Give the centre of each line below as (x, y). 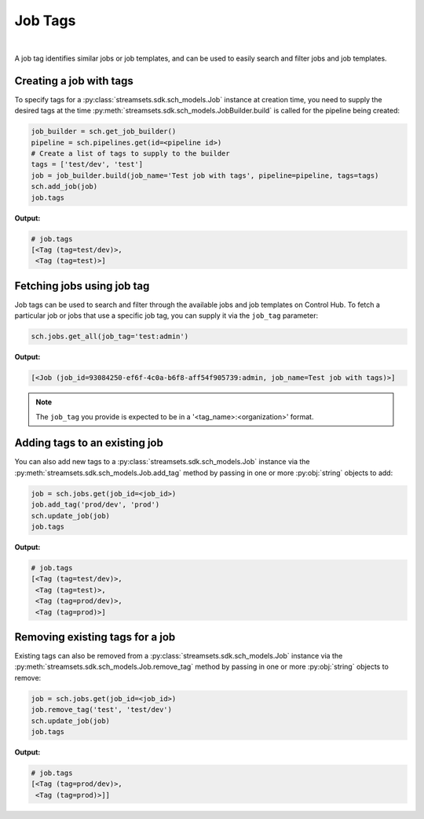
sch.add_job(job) (64, 186)
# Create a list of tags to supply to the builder (131, 153)
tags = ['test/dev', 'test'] (87, 164)
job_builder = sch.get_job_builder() (104, 131)
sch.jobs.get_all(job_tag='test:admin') (110, 337)
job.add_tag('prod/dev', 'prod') (95, 505)
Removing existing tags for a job (95, 637)
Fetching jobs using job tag (82, 286)
